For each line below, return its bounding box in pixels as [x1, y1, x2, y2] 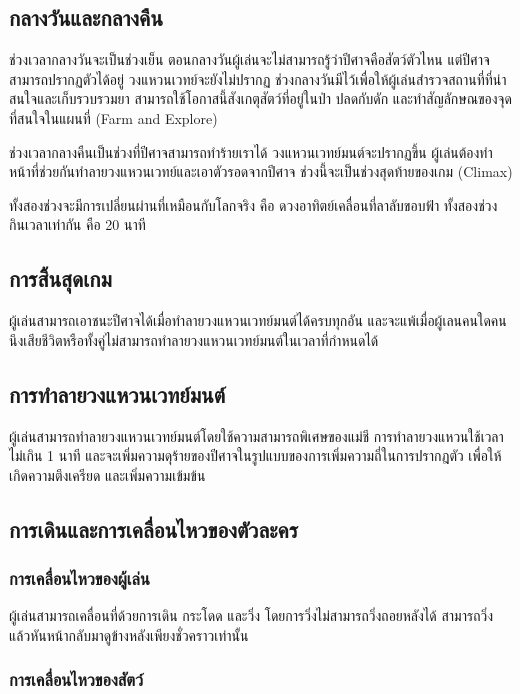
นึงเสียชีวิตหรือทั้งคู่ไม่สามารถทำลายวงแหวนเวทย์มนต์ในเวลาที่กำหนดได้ [9, 329, 379, 350]
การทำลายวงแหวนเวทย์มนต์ [9, 378, 226, 409]
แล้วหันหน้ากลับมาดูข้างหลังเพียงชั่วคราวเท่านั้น [9, 624, 249, 645]
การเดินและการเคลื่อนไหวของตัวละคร [9, 513, 299, 544]
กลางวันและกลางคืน [9, 2, 163, 33]
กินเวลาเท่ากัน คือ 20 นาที [9, 214, 146, 235]
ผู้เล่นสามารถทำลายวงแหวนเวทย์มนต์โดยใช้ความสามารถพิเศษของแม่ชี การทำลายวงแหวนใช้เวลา [9, 425, 504, 446]
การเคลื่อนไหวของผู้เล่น [9, 566, 150, 591]
